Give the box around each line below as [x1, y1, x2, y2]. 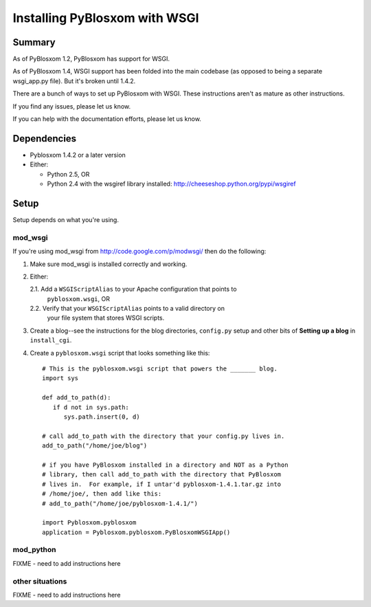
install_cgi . [30, 336, 72, 344]
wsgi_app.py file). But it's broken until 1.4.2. [12, 76, 136, 85]
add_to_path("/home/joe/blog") [42, 442, 148, 450]
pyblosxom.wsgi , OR [47, 294, 110, 302]
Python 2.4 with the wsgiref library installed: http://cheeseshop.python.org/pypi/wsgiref [47, 179, 296, 188]
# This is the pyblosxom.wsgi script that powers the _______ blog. [42, 365, 278, 373]
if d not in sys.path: [52, 403, 130, 411]
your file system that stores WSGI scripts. [47, 313, 165, 322]
